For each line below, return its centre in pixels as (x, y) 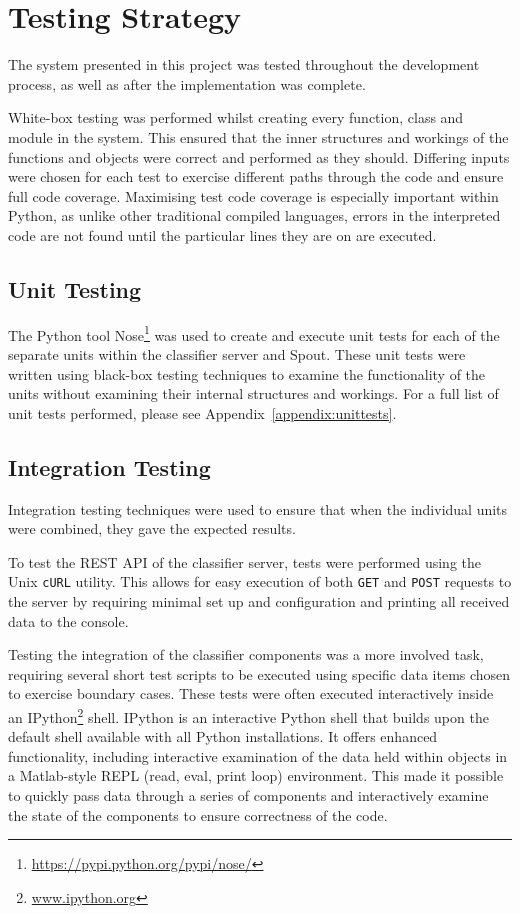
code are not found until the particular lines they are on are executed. (222, 234)
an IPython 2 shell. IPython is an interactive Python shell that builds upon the (248, 715)
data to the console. (68, 620)
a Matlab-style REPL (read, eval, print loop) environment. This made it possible (256, 775)
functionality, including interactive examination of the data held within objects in (258, 755)
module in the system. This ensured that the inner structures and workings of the (258, 136)
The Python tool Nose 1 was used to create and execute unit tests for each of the (254, 333)
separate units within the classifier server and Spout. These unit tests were (237, 353)
